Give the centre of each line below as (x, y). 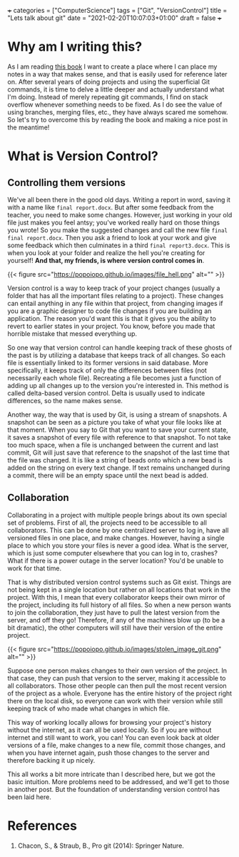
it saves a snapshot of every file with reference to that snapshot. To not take (119, 437)
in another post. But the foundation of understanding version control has (113, 789)
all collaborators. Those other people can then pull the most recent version (117, 685)
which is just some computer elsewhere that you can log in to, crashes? (112, 553)
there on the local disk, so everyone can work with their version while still (115, 700)
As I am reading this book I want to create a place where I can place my (112, 66)
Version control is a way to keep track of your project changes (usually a (114, 288)
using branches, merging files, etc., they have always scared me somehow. (118, 112)
